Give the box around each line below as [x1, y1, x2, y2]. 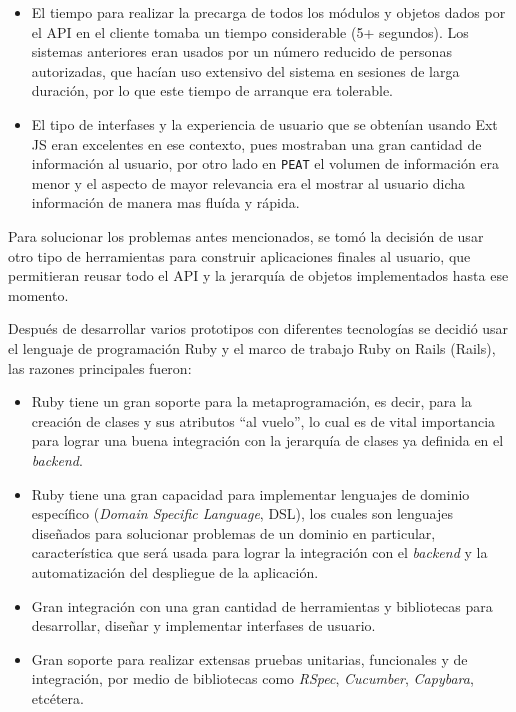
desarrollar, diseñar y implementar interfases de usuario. [31, 615, 376, 636]
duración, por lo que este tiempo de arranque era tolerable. [31, 80, 394, 101]
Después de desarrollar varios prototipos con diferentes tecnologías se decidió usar [8, 318, 509, 339]
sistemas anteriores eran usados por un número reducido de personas [31, 41, 452, 62]
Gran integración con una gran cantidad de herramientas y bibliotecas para [31, 595, 493, 616]
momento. [8, 284, 69, 305]
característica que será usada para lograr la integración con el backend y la [31, 542, 488, 563]
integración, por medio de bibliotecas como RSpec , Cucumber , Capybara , [31, 668, 474, 689]
